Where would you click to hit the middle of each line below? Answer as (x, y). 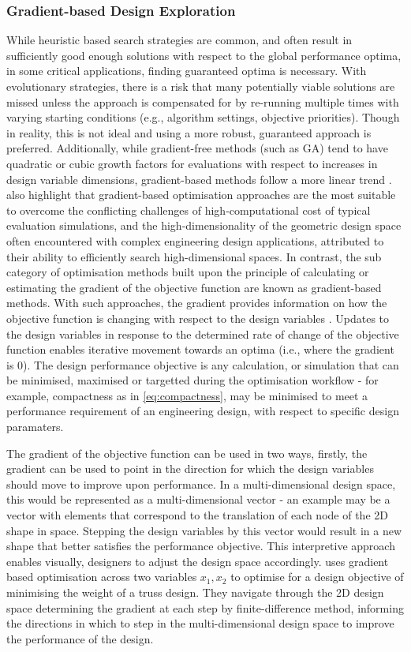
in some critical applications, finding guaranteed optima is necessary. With (187, 71)
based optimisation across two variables (102, 577)
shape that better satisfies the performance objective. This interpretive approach (201, 546)
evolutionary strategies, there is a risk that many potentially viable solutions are (201, 86)
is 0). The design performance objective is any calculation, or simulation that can (203, 364)
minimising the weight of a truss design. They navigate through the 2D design (195, 592)
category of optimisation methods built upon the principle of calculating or (188, 272)
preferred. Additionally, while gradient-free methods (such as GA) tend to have (197, 148)
